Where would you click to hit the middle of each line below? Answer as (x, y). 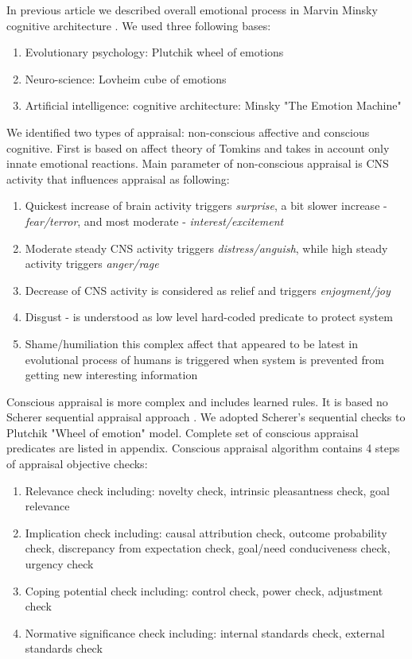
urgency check (59, 564)
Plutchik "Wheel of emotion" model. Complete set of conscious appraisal (183, 432)
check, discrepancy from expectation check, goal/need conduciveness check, (208, 548)
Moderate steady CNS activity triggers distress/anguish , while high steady (206, 248)
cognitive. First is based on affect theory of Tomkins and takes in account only (198, 147)
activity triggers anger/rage (92, 264)
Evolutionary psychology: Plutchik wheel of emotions (154, 52)
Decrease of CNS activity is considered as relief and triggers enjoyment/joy (208, 290)
